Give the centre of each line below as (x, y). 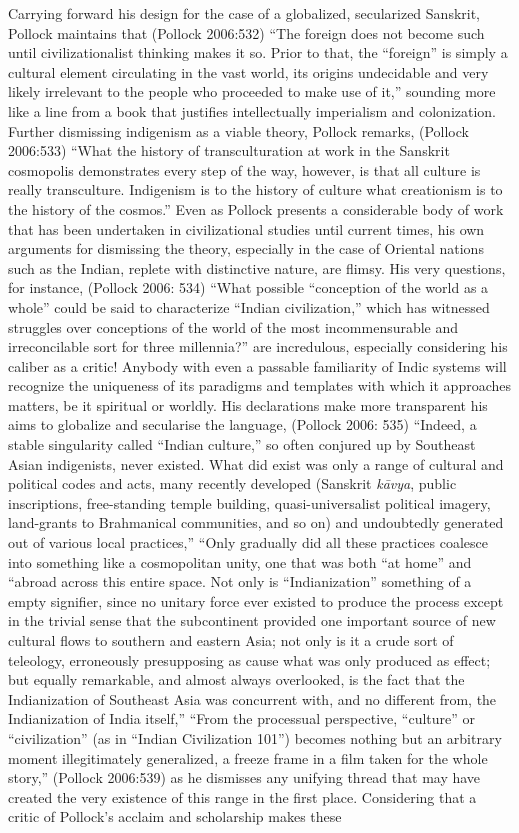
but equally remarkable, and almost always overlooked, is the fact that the (236, 679)
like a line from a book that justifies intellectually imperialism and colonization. (252, 110)
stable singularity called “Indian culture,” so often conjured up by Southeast (242, 444)
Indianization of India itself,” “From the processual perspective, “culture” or (241, 718)
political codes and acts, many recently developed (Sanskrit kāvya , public (232, 483)
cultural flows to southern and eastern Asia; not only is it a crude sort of (231, 640)
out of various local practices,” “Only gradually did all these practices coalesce (248, 542)
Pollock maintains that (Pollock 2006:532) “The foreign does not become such (246, 32)
